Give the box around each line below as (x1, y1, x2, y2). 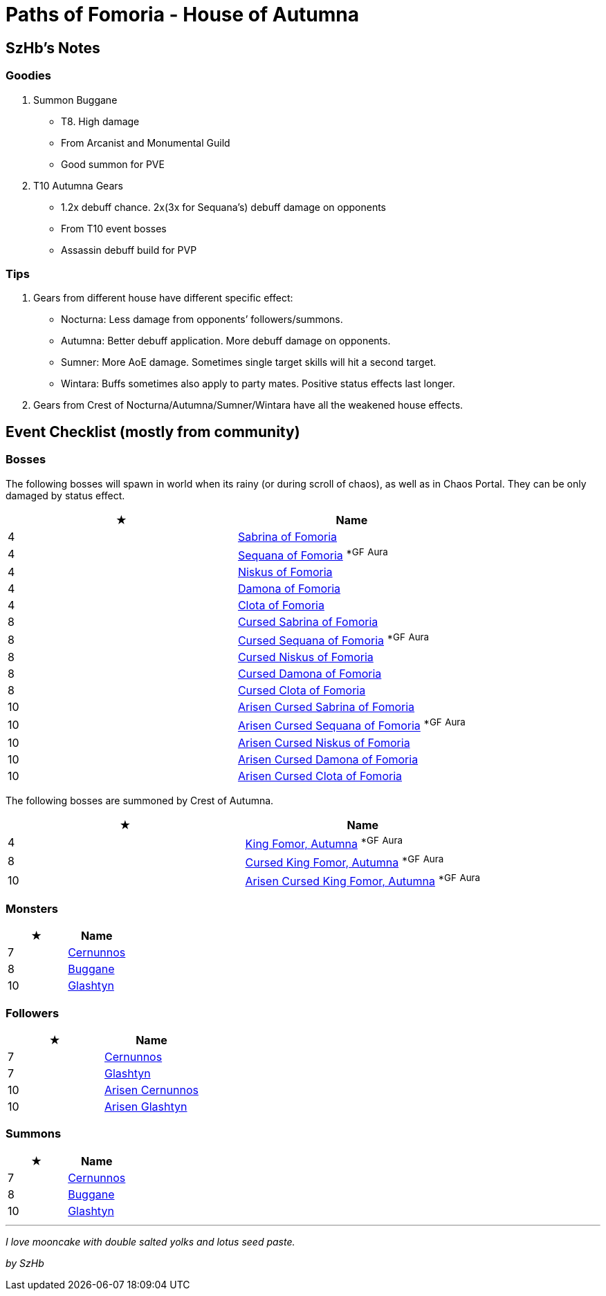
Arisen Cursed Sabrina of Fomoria (237, 700, 415, 714)
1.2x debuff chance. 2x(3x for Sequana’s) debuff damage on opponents (61, 201, 386, 213)
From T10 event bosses (61, 222, 167, 234)
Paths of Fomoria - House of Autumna (6, 3, 360, 26)
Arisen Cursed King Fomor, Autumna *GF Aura (245, 872, 481, 889)
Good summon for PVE (61, 158, 165, 170)
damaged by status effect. (6, 489, 125, 501)
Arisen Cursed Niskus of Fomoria (237, 735, 410, 750)
